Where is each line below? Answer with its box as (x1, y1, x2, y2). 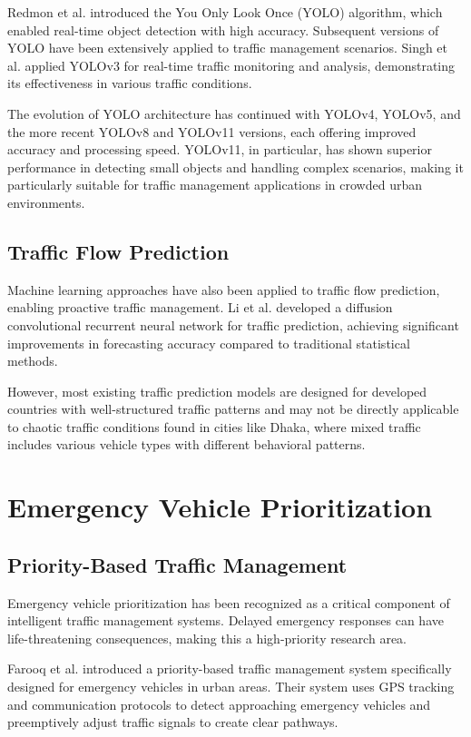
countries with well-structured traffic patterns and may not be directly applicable (7, 399, 459, 418)
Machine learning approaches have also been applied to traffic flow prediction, (7, 280, 440, 299)
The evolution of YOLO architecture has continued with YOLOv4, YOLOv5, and (7, 103, 461, 123)
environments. (7, 192, 85, 211)
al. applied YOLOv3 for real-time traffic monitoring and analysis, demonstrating (7, 55, 456, 74)
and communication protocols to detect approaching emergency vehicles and (7, 694, 431, 713)
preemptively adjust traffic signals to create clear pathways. (7, 712, 339, 732)
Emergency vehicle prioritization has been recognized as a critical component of (7, 593, 450, 612)
